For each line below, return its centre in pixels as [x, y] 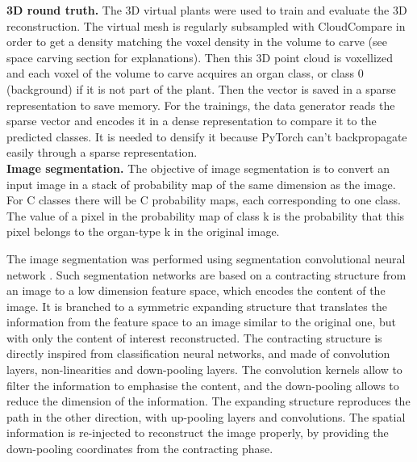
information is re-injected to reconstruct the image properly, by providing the [198, 433]
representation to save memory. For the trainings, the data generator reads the [201, 105]
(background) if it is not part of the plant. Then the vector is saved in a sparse [201, 88]
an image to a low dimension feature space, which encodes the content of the [196, 290]
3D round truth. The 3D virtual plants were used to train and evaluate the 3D [207, 10]
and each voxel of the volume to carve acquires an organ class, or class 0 [185, 73]
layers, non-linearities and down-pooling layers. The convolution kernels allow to [204, 370]
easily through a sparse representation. [102, 152]
